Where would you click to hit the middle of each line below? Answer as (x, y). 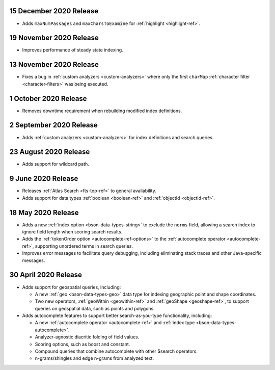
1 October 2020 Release (48, 99)
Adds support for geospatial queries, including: (72, 287)
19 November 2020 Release (54, 38)
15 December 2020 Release (54, 11)
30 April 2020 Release (46, 275)
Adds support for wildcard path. (56, 164)
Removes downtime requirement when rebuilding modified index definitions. (102, 111)
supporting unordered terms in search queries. (84, 246)
